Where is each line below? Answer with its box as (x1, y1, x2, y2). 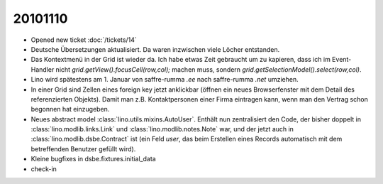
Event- (332, 55, 352, 64)
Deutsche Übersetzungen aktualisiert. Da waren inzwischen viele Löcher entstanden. (30, 45, 280, 53)
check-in (30, 164, 57, 173)
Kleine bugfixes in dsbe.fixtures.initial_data (30, 155, 156, 163)
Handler (30, 65, 55, 74)
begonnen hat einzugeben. (30, 105, 110, 114)
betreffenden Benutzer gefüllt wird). (30, 144, 136, 153)
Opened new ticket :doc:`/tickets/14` (30, 36, 138, 44)
